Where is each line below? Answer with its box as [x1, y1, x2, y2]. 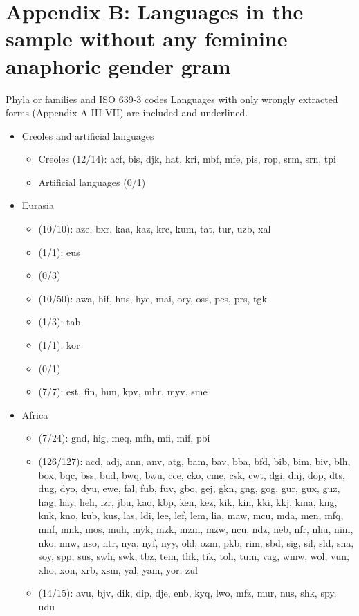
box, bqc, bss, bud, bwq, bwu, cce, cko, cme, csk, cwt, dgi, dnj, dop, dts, [38, 467, 345, 482]
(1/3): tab [38, 314, 81, 329]
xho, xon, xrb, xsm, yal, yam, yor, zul [38, 562, 198, 577]
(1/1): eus [38, 244, 80, 259]
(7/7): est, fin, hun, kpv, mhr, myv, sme [38, 384, 208, 399]
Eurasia [21, 198, 55, 212]
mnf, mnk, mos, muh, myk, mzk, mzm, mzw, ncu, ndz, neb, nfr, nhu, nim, [38, 521, 353, 536]
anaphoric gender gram [6, 51, 231, 80]
